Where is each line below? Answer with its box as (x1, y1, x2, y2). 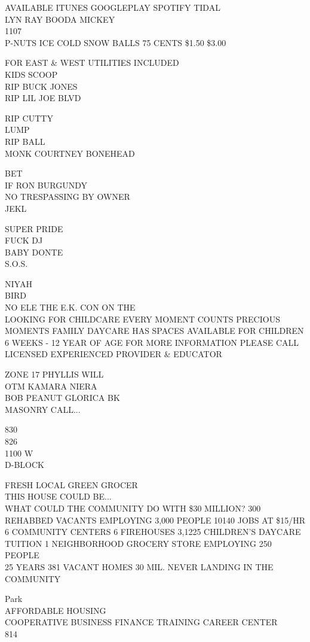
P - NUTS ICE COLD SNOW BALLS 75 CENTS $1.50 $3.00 (5, 36, 226, 48)
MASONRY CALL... (5, 403, 81, 415)
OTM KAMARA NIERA (5, 379, 97, 392)
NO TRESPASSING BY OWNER (5, 190, 130, 203)
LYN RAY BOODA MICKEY (5, 13, 115, 25)
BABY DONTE (5, 245, 63, 258)
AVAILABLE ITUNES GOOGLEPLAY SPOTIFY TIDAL (5, 1, 220, 13)
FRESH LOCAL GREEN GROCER (5, 478, 138, 491)
